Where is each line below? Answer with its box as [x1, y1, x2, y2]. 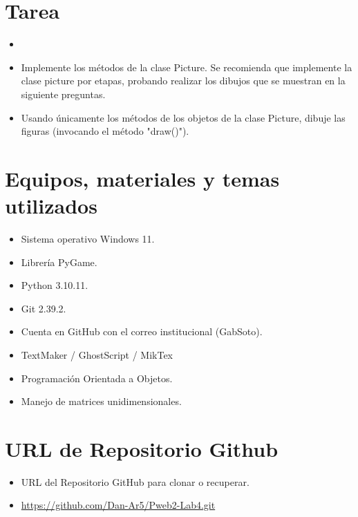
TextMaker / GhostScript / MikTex [21, 347, 173, 361]
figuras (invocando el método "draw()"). [21, 124, 189, 138]
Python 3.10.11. [21, 278, 88, 292]
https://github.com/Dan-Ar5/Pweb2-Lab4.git [21, 498, 216, 512]
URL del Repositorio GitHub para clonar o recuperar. [21, 474, 249, 489]
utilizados [5, 191, 97, 220]
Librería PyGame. [21, 254, 97, 269]
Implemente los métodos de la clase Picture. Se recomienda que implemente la [21, 59, 352, 74]
